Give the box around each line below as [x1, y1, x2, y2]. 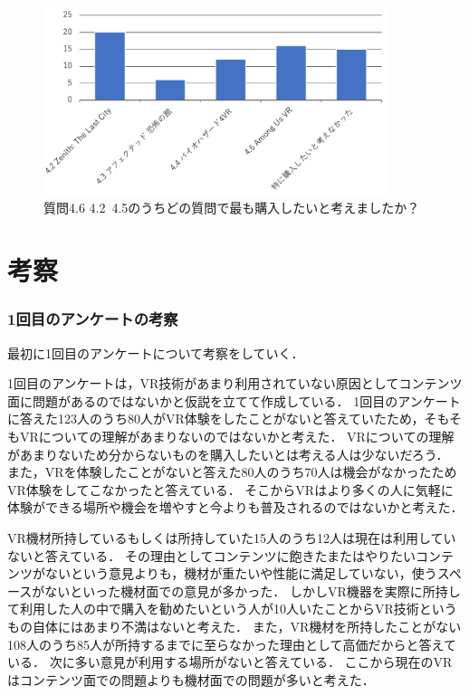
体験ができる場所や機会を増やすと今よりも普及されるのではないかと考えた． [7, 498, 464, 517]
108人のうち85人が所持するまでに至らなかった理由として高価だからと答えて [7, 634, 456, 653]
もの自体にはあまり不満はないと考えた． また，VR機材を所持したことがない [7, 616, 462, 635]
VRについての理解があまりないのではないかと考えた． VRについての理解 [19, 427, 455, 446]
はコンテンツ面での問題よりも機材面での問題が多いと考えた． [7, 670, 375, 689]
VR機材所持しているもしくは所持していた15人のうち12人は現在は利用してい [7, 528, 456, 547]
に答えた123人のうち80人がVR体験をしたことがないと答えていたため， [7, 409, 425, 428]
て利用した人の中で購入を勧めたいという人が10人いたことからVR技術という [7, 599, 457, 618]
